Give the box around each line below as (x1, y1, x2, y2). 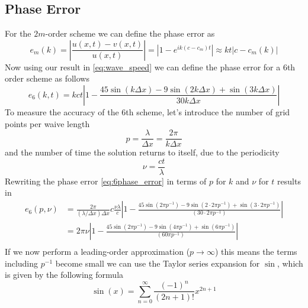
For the (5, 27, 31, 40)
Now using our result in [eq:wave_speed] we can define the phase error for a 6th (5, 60, 296, 73)
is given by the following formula (5, 268, 124, 281)
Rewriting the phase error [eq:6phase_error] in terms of (5, 174, 207, 187)
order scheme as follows (5, 72, 89, 85)
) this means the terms (214, 245, 297, 258)
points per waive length (5, 117, 90, 129)
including (5, 257, 38, 269)
